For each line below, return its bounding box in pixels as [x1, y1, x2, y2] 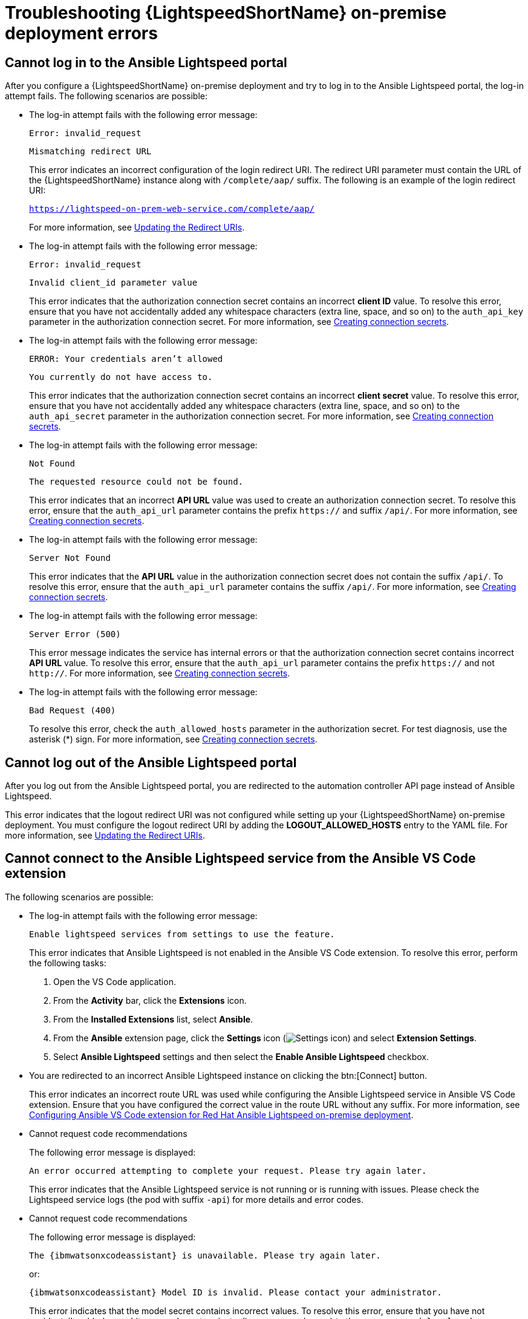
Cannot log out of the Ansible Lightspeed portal [5, 754, 297, 770]
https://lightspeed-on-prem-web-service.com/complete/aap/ [29, 204, 315, 214]
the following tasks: [29, 957, 106, 968]
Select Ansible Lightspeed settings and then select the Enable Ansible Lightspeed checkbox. [53, 1051, 429, 1062]
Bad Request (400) [29, 705, 116, 716]
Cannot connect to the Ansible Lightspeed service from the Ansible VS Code [5, 851, 476, 866]
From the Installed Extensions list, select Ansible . [53, 1013, 253, 1024]
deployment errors [5, 23, 158, 44]
